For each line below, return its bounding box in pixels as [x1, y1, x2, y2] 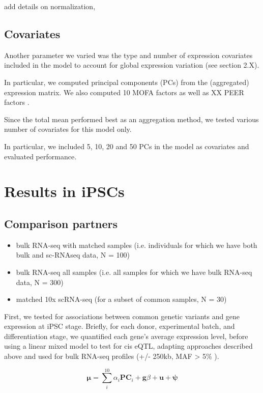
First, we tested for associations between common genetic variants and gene [4, 311, 240, 321]
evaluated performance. [4, 151, 77, 161]
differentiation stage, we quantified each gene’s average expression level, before [4, 330, 248, 341]
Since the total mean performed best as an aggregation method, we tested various [4, 114, 259, 124]
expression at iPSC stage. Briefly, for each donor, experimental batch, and [4, 321, 235, 331]
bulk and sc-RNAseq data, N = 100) [16, 249, 130, 260]
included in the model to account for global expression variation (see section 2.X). [4, 60, 259, 70]
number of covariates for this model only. [4, 124, 132, 134]
